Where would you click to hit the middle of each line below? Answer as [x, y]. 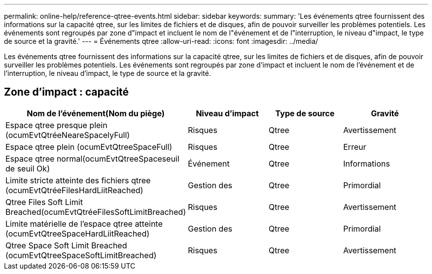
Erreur [355, 147]
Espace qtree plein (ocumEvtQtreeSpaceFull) [89, 147]
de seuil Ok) [28, 168]
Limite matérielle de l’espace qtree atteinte [84, 223]
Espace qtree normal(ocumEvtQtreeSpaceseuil [92, 158]
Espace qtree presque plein [56, 125]
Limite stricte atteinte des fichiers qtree [78, 180]
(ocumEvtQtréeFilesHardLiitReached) [74, 190]
